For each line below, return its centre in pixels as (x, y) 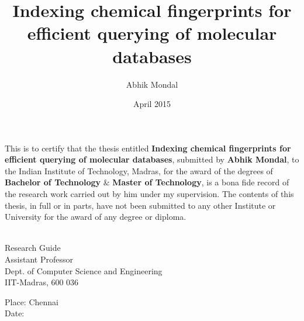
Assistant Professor (39, 259)
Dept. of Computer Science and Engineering (84, 270)
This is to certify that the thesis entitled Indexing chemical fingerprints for (148, 148)
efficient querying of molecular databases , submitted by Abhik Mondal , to (152, 159)
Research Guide (33, 248)
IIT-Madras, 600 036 (42, 282)
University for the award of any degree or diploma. (96, 217)
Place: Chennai (32, 301)
